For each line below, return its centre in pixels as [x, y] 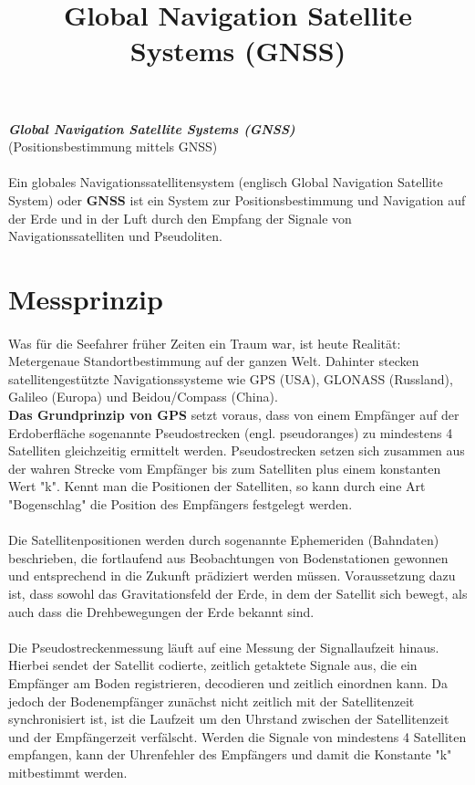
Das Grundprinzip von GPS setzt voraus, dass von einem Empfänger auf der [234, 415]
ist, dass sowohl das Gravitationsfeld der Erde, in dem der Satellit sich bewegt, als [238, 593]
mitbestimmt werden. [68, 772]
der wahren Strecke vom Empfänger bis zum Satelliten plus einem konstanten [225, 468]
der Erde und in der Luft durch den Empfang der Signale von [180, 218]
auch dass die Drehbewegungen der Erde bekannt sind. [161, 611]
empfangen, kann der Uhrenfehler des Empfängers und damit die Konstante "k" [230, 754]
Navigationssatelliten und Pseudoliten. [115, 236]
